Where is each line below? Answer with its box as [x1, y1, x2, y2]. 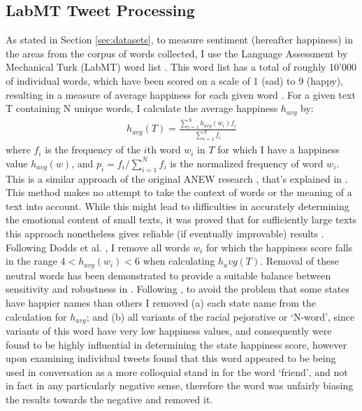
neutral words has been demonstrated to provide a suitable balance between [6, 267, 331, 282]
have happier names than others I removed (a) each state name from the [6, 295, 317, 309]
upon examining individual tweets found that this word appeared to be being [6, 351, 336, 365]
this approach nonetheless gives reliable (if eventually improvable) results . [6, 226, 324, 241]
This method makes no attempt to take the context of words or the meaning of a [6, 185, 352, 200]
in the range [6, 253, 57, 268]
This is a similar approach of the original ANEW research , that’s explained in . [6, 171, 348, 186]
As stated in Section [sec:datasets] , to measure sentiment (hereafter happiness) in [6, 32, 354, 47]
